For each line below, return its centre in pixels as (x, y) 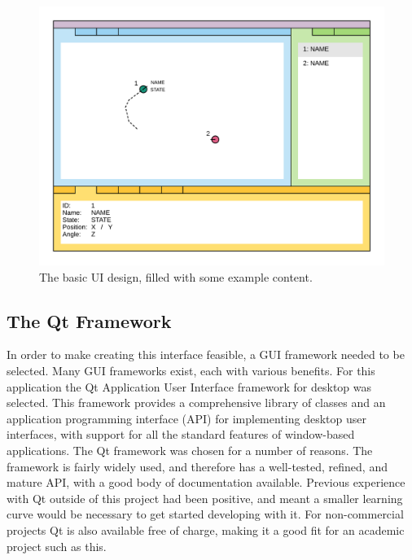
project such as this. (57, 546)
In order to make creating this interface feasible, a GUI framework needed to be (206, 354)
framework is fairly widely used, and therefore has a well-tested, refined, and (197, 466)
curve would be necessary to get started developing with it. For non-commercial (205, 514)
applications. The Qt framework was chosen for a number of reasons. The (190, 450)
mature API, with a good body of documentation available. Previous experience (206, 482)
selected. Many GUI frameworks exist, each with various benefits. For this (191, 370)
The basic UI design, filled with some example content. (176, 276)
